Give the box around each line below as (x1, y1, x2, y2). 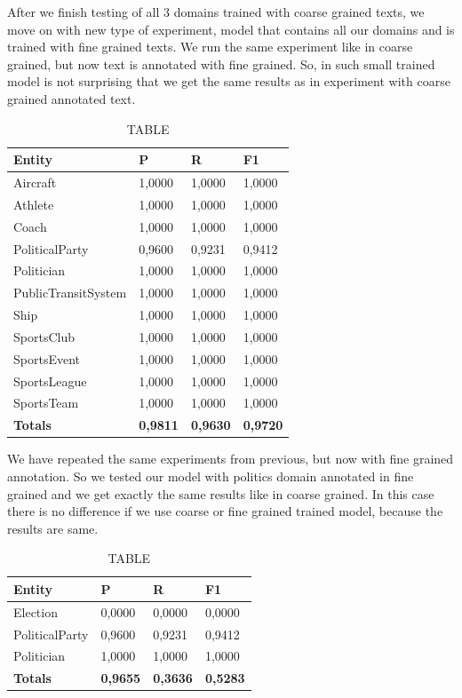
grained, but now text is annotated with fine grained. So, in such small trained (7, 54, 435, 73)
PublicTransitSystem (13, 283, 127, 302)
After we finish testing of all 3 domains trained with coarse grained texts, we (7, 3, 425, 20)
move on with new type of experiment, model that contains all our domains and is (7, 20, 455, 38)
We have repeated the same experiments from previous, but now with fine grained (7, 449, 454, 468)
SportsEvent (13, 349, 80, 368)
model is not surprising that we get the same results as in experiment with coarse (7, 72, 450, 91)
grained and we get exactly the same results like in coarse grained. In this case (7, 484, 434, 503)
